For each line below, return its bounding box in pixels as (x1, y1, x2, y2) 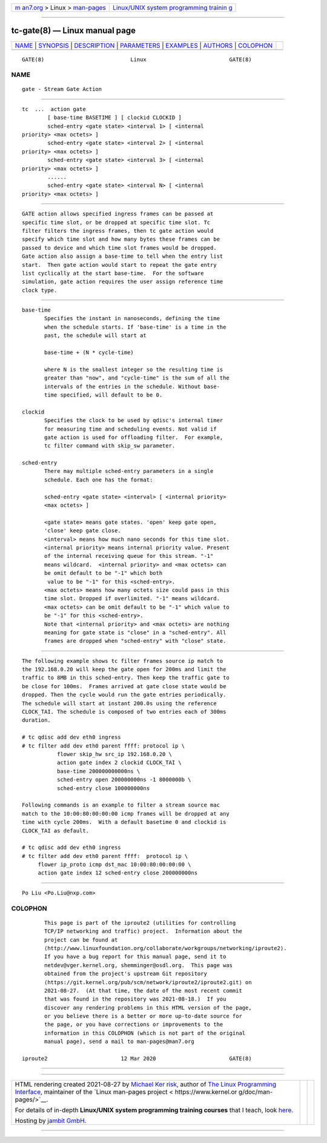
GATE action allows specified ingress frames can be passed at (22, 210, 214, 218)
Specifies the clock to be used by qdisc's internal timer (44, 417, 223, 424)
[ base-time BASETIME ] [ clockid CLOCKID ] (47, 114, 182, 121)
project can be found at (44, 936, 118, 943)
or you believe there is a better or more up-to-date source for (44, 1013, 242, 1020)
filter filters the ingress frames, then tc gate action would (22, 227, 214, 234)
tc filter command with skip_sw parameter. (44, 443, 176, 449)
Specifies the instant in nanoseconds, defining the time (44, 315, 220, 322)
